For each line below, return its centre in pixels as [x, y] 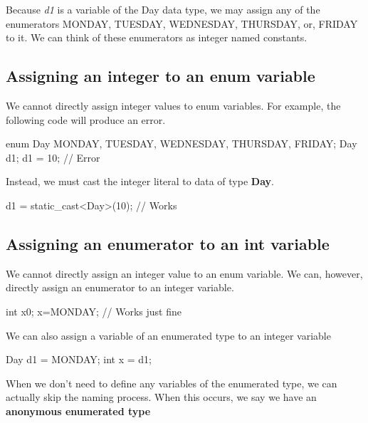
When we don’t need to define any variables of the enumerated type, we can [172, 383]
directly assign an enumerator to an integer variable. [120, 287]
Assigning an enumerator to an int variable [168, 243]
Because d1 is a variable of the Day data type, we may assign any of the [163, 9]
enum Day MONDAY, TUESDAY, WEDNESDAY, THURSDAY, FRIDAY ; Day [182, 143]
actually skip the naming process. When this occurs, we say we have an [161, 397]
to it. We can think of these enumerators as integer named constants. [157, 37]
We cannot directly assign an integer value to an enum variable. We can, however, [184, 273]
